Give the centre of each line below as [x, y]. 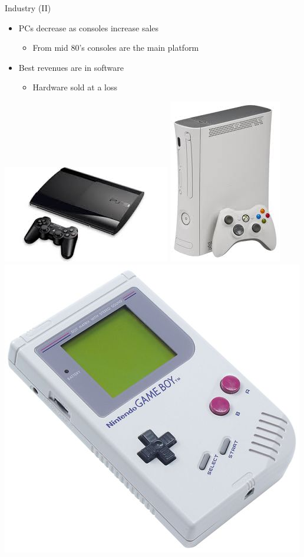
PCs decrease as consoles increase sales [89, 27]
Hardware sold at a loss [75, 87]
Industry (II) [28, 8]
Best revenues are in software [71, 67]
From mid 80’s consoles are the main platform [116, 48]
